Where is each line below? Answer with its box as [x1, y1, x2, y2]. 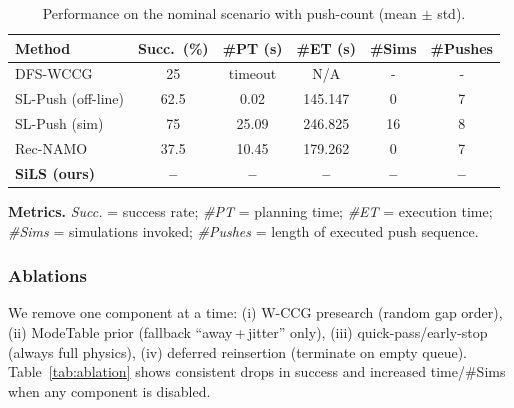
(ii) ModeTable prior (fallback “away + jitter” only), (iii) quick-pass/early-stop [8, 321, 488, 342]
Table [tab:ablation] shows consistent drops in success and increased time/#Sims [8, 361, 506, 382]
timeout [228, 63, 277, 84]
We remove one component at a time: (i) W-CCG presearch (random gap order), [8, 302, 503, 323]
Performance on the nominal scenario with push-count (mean [42, 3, 417, 23]
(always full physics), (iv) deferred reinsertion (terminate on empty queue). [8, 341, 468, 362]
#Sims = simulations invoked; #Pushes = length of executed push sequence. [8, 220, 479, 241]
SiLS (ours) [15, 162, 95, 183]
